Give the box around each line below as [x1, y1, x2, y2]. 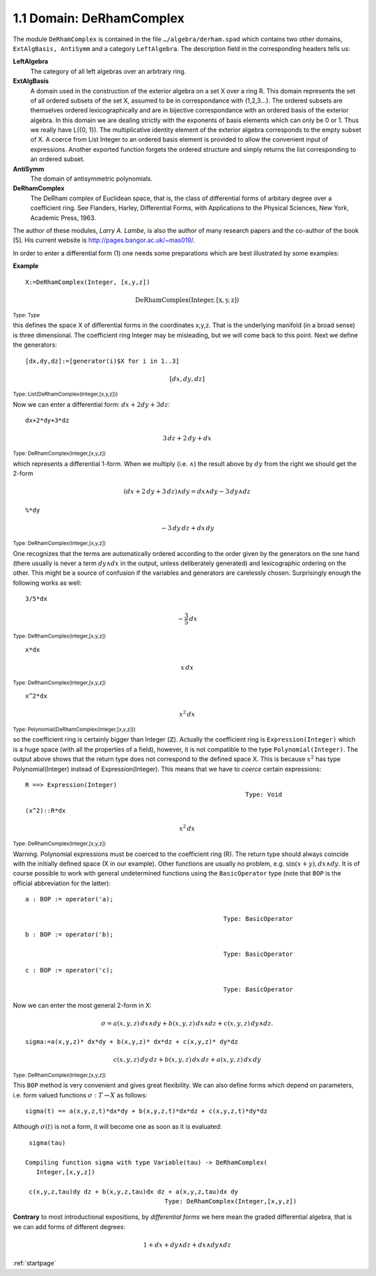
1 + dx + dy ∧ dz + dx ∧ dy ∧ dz [143, 1241, 231, 1249]
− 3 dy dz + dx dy [161, 524, 214, 532]
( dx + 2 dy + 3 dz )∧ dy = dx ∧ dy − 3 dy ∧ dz [123, 488, 251, 495]
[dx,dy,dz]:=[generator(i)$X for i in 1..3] [25, 356, 180, 365]
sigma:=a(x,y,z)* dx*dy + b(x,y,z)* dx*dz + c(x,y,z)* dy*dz [25, 1038, 238, 1046]
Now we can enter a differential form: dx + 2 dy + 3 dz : [13, 400, 171, 408]
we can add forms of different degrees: [13, 1222, 125, 1231]
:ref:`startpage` [13, 1259, 56, 1268]
